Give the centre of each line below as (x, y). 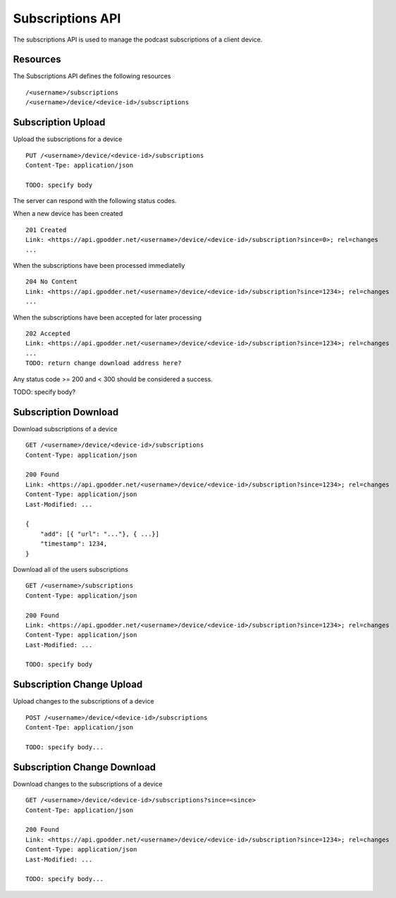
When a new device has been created (68, 214)
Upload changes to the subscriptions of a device (83, 701)
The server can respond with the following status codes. (95, 201)
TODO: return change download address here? (104, 363)
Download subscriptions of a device (65, 429)
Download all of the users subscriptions (70, 569)
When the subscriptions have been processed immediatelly (99, 266)
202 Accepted (48, 334)
